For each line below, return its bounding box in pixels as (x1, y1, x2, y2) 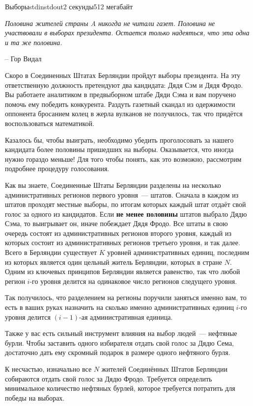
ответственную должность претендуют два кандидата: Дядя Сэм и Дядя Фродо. (5, 79, 243, 90)
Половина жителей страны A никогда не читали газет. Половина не (5, 18, 215, 28)
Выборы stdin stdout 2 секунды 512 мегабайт (5, 1, 133, 11)
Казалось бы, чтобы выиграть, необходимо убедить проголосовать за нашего (5, 134, 234, 145)
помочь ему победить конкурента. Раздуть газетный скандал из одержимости (5, 99, 235, 109)
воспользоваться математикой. (5, 118, 94, 128)
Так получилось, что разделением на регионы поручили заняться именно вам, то (5, 292, 247, 303)
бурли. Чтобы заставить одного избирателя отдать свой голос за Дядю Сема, (5, 337, 234, 348)
